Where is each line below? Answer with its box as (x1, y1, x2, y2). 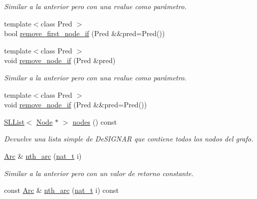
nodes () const (73, 116, 117, 127)
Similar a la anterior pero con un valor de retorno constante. (4, 167, 194, 178)
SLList (4, 116, 25, 127)
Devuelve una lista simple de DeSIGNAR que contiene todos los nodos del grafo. (4, 133, 253, 144)
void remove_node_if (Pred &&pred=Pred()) (4, 99, 147, 110)
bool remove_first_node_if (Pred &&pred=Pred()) (4, 28, 165, 39)
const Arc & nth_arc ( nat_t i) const (4, 185, 119, 195)
